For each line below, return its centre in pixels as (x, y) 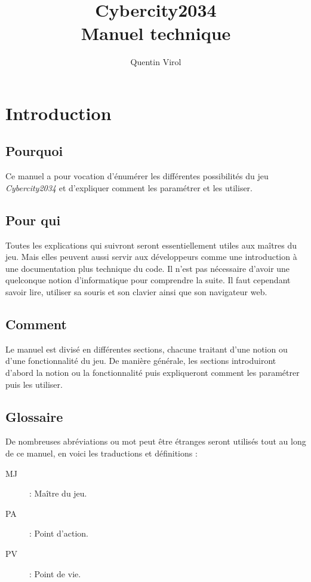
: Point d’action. (59, 533)
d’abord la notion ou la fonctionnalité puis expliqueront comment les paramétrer (153, 373)
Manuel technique (156, 33)
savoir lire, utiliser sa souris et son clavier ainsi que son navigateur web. (136, 292)
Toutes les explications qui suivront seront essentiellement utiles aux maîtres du (151, 245)
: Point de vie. (55, 573)
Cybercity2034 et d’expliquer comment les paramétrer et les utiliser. (129, 187)
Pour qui (33, 220)
